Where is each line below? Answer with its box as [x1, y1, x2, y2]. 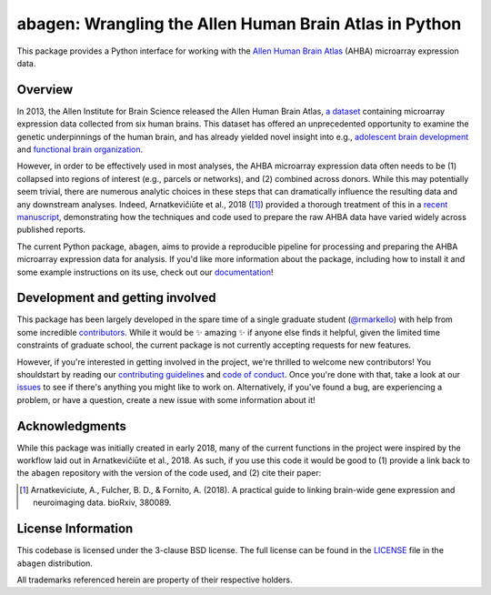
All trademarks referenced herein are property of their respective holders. [16, 574, 293, 585]
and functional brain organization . [16, 144, 144, 155]
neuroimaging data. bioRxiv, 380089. [33, 497, 172, 509]
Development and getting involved [16, 290, 217, 306]
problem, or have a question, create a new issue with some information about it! [16, 394, 316, 405]
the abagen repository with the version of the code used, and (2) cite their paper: [16, 468, 322, 479]
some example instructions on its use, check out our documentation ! [16, 267, 274, 277]
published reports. [16, 224, 86, 236]
